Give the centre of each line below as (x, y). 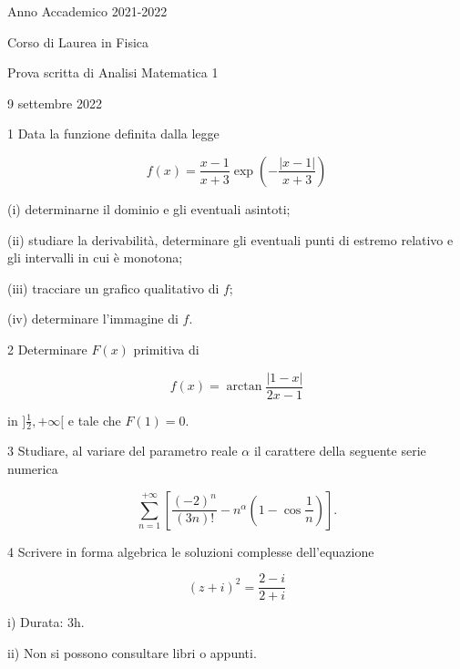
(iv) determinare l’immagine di (93, 319)
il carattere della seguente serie (340, 451)
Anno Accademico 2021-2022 (87, 11)
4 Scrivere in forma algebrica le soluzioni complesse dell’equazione (191, 551)
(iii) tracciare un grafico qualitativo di (113, 288)
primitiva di (166, 349)
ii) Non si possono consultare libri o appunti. (132, 652)
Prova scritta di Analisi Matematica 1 (113, 72)
